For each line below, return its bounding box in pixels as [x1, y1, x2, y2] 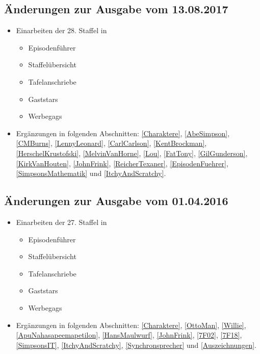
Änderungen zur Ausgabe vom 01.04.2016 [4, 193, 228, 209]
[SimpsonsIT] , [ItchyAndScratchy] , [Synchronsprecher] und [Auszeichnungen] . [16, 339, 256, 350]
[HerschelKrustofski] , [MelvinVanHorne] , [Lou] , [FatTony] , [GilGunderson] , [16, 147, 248, 158]
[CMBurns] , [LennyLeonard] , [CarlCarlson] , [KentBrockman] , [16, 138, 207, 148]
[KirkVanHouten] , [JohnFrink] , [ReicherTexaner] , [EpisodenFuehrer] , [16, 158, 228, 168]
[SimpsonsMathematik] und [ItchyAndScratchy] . [16, 168, 166, 179]
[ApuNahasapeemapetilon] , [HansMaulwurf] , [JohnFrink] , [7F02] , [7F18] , [16, 330, 242, 340]
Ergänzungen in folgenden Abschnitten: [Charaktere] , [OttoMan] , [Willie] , [16, 319, 246, 330]
